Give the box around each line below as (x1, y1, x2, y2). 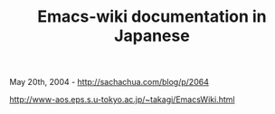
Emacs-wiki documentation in (37, 6, 267, 27)
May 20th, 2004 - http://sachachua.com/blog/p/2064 (9, 77, 210, 88)
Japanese (114, 25, 190, 46)
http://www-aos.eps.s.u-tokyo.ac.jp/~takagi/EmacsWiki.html (9, 94, 235, 105)
